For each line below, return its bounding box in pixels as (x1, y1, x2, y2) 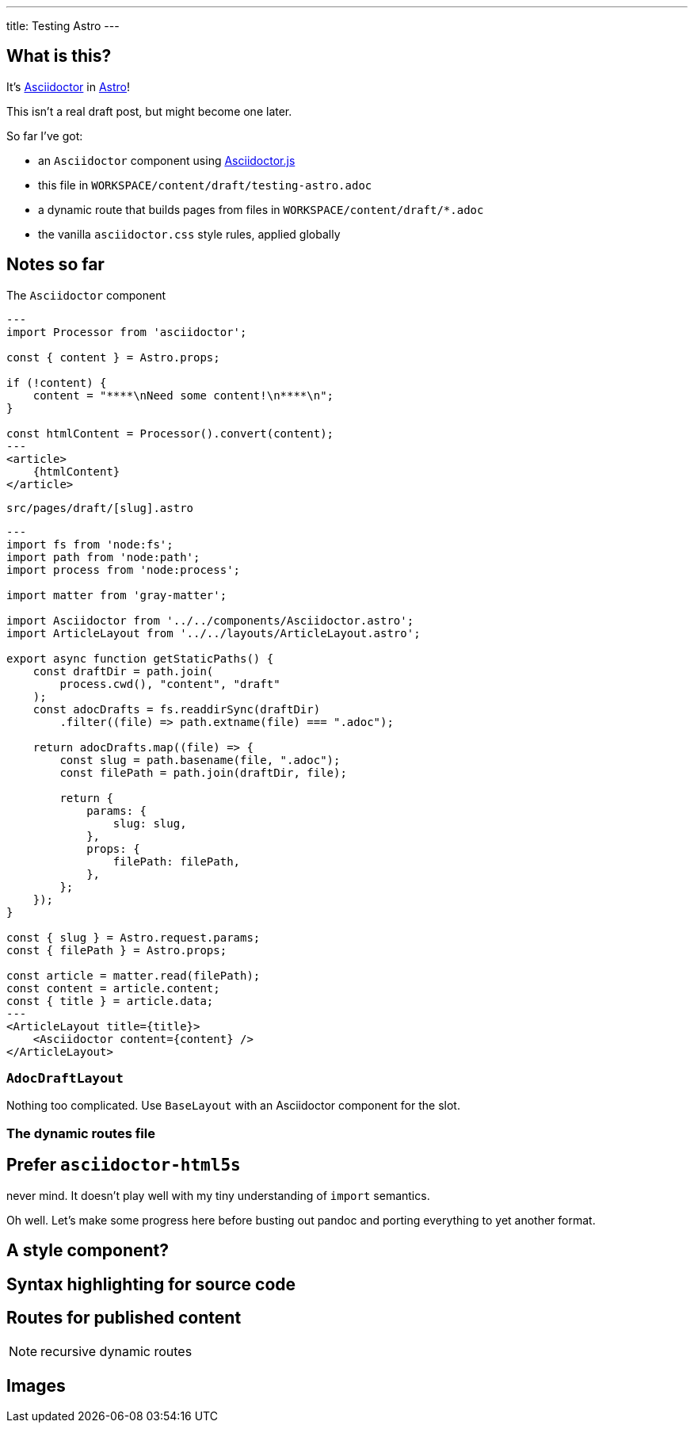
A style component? (6, 1240, 170, 1261)
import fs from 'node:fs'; (6, 537, 173, 551)
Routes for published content (6, 1307, 242, 1328)
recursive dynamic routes (40, 1343, 193, 1360)
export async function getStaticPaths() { (6, 651, 274, 665)
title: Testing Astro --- (6, 19, 120, 32)
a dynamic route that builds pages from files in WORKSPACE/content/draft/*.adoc (38, 202, 484, 216)
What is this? (6, 46, 112, 67)
